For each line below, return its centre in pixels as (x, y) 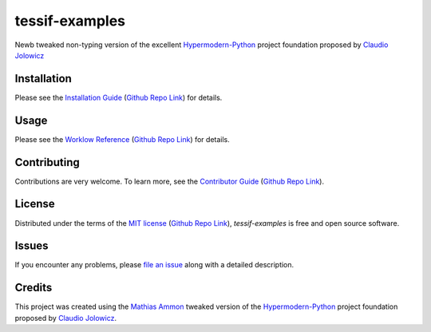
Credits (34, 288)
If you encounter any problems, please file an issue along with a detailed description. (154, 265)
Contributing (47, 162)
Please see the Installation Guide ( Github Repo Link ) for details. (119, 97)
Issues (32, 246)
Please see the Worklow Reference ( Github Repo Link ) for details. (123, 139)
